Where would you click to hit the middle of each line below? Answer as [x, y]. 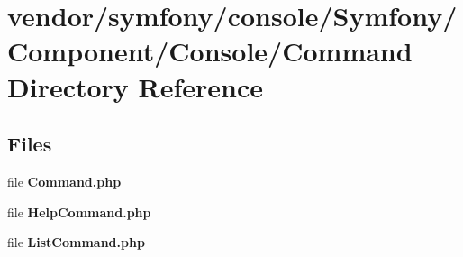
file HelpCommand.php [79, 211]
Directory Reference [136, 86]
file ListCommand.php [76, 242]
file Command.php [64, 181]
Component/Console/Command [210, 51]
